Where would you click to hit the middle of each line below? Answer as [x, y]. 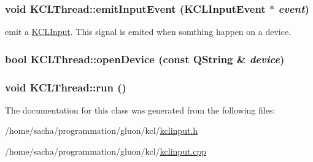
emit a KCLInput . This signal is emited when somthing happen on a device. [148, 32]
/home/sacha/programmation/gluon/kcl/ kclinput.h [102, 130]
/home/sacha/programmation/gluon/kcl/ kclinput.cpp [106, 151]
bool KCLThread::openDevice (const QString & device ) [145, 59]
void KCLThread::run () [66, 87]
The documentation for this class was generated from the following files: [140, 110]
